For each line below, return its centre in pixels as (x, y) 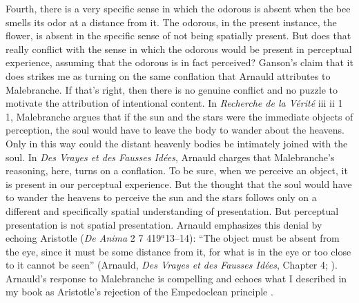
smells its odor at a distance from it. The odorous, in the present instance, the (171, 22)
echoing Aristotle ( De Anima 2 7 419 (84, 238)
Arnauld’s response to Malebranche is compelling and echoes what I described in (176, 278)
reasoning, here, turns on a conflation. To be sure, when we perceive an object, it (177, 170)
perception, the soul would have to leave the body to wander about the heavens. (175, 130)
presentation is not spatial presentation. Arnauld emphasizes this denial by (164, 224)
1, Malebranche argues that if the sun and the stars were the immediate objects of (179, 116)
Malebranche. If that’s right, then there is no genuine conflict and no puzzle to (172, 89)
